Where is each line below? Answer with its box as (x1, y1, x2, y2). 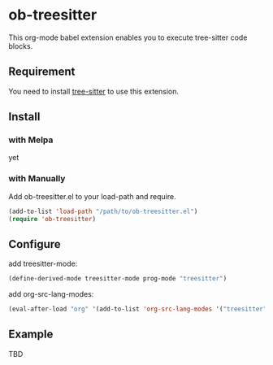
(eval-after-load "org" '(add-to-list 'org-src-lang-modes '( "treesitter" (8, 305, 267, 314)
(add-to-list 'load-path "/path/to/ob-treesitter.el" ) (8, 207, 198, 215)
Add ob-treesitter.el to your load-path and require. (8, 191, 176, 201)
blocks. (8, 41, 33, 50)
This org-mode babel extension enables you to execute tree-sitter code (8, 33, 248, 42)
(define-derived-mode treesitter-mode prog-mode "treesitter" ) (8, 275, 227, 283)
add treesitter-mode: (8, 259, 78, 269)
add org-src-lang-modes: (8, 289, 94, 299)
